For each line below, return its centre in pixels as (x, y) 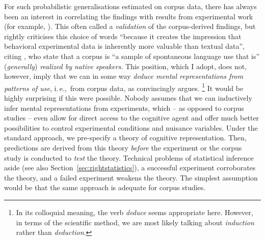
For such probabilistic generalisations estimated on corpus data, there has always (130, 6)
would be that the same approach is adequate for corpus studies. (105, 187)
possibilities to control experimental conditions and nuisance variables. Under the (131, 127)
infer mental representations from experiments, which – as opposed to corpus (124, 108)
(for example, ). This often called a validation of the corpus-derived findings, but (130, 26)
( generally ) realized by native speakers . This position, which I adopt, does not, (126, 66)
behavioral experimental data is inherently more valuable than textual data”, (124, 46)
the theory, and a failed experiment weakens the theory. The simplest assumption (131, 177)
